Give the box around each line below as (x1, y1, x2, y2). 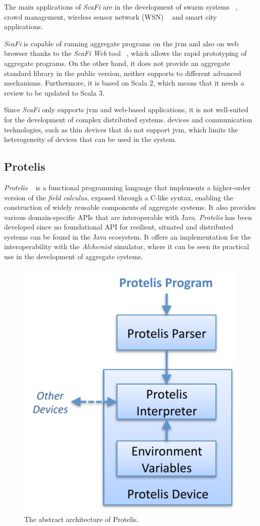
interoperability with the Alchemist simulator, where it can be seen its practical (4, 241, 249, 252)
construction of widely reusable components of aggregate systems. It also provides (4, 202, 256, 212)
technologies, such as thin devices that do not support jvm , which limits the (4, 124, 238, 134)
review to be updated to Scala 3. (4, 87, 105, 98)
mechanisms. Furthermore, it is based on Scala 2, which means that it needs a (4, 78, 244, 88)
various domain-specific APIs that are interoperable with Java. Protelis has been (4, 211, 252, 222)
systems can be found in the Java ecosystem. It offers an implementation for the (4, 231, 251, 242)
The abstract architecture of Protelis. (24, 513, 139, 524)
